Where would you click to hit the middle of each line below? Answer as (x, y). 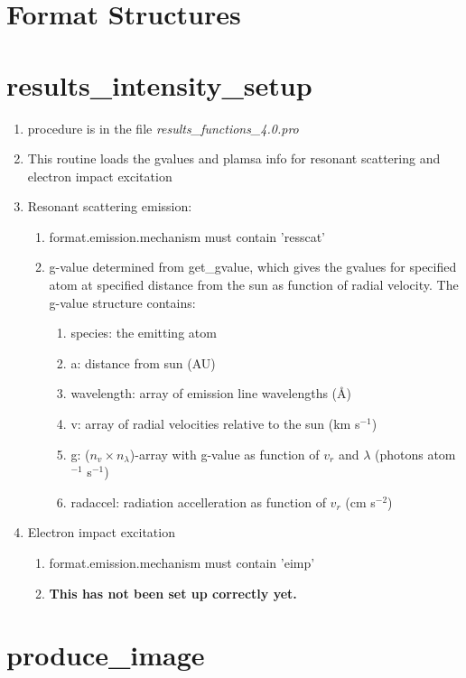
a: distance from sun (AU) (143, 362)
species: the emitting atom (144, 333)
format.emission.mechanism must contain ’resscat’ (187, 236)
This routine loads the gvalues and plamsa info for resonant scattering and (234, 158)
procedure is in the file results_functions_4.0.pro (163, 128)
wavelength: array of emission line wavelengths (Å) (211, 393)
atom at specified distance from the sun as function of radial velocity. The (254, 285)
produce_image (106, 655)
